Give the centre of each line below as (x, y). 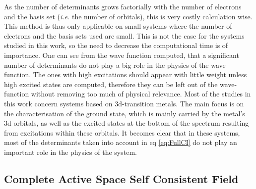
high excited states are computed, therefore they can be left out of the (111, 84)
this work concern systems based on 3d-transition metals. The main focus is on (124, 103)
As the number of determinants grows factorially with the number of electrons (123, 6)
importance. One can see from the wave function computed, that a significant (122, 55)
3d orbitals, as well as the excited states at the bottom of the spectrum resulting (127, 123)
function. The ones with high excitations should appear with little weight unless (126, 74)
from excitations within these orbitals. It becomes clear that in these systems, (122, 132)
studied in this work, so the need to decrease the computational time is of (116, 45)
